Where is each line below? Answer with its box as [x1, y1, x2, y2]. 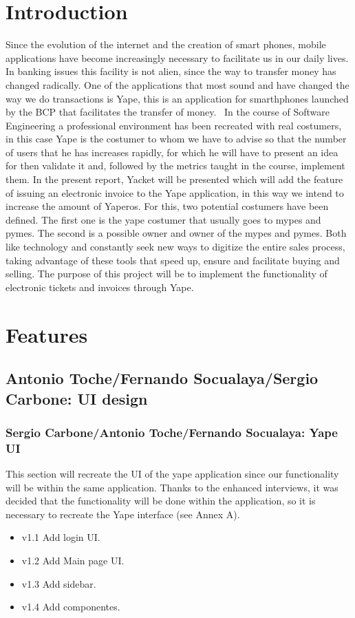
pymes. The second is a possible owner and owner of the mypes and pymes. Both [6, 226, 347, 240]
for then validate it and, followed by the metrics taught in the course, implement [6, 158, 345, 173]
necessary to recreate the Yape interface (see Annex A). [6, 507, 240, 521]
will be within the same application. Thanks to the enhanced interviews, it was [6, 480, 338, 494]
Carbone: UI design [6, 387, 148, 409]
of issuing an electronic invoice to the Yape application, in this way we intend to [6, 185, 344, 200]
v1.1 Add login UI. [21, 530, 100, 544]
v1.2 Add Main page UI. [21, 553, 125, 568]
